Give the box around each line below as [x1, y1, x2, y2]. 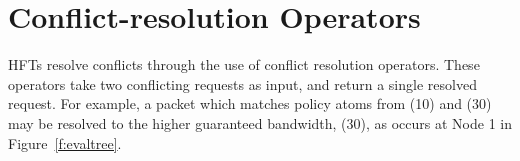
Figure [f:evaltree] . [8, 132, 122, 153]
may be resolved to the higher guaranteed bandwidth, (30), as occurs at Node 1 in [8, 112, 512, 133]
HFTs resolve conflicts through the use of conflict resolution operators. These [8, 54, 480, 75]
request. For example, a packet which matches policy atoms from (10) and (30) [8, 93, 492, 114]
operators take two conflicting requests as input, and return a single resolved [8, 73, 477, 94]
